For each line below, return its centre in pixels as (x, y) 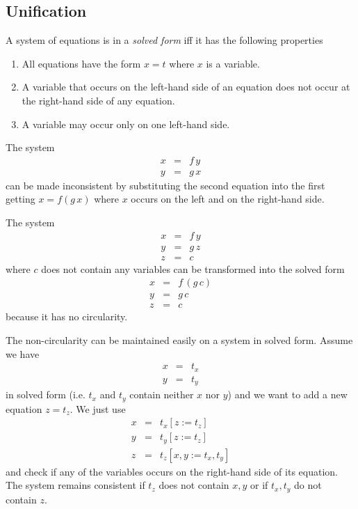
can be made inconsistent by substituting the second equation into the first (165, 185)
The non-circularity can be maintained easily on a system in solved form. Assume (179, 339)
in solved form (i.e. (46, 394)
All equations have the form (81, 63)
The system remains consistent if (75, 485)
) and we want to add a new (287, 394)
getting (21, 199)
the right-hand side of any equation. (98, 100)
